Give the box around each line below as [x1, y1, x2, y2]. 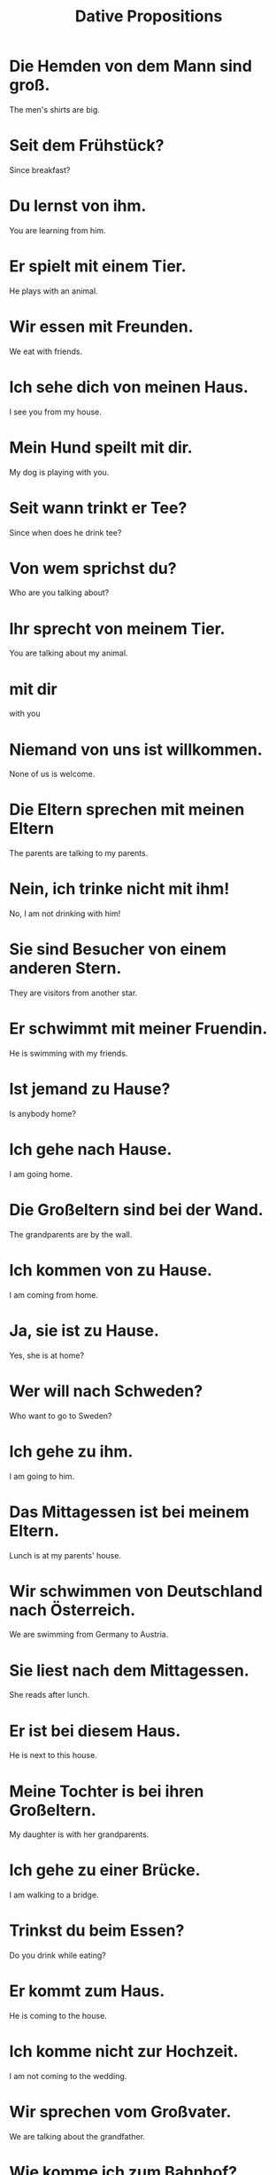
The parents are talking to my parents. [9, 848, 149, 859]
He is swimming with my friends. [9, 1048, 128, 1058]
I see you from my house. [9, 406, 102, 417]
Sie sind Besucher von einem [9, 939, 227, 960]
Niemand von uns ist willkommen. [9, 739, 263, 759]
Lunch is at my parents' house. [9, 1550, 122, 1560]
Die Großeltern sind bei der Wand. [9, 1200, 264, 1221]
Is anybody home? [9, 1108, 77, 1119]
